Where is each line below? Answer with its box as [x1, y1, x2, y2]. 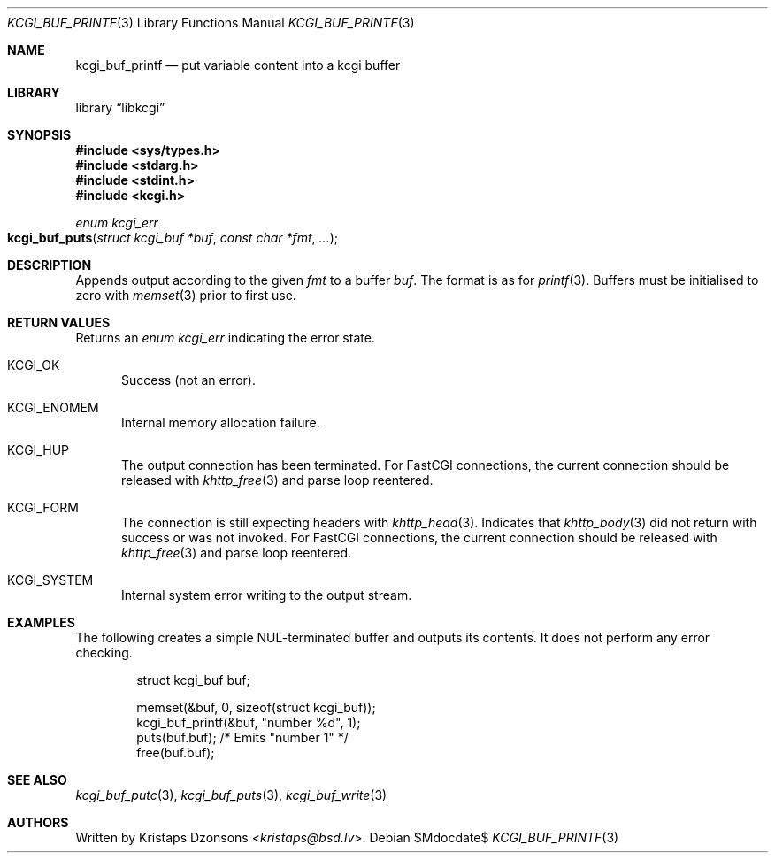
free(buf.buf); [136, 745, 215, 760]
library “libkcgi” [75, 100, 165, 115]
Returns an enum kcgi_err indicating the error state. [75, 330, 375, 345]
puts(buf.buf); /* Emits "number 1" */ [136, 730, 349, 745]
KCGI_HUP [7, 442, 69, 457]
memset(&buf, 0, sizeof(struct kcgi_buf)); [136, 700, 376, 715]
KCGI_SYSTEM [7, 572, 94, 587]
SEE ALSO [7, 772, 67, 787]
